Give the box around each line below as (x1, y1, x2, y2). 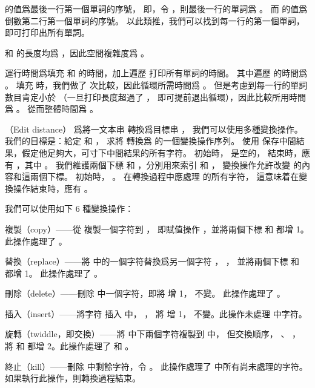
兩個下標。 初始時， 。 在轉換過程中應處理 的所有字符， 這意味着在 (30, 170, 299, 183)
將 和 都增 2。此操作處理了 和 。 (5, 340, 134, 352)
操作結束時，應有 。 (13, 182, 93, 194)
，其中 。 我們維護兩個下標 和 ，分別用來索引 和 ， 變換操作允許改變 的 (16, 158, 302, 171)
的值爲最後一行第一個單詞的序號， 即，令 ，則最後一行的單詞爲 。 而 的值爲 (5, 2, 308, 15)
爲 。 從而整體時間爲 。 (5, 102, 98, 115)
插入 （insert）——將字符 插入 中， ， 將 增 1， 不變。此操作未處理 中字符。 (5, 307, 307, 320)
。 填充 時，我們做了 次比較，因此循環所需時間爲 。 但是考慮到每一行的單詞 (5, 78, 308, 91)
